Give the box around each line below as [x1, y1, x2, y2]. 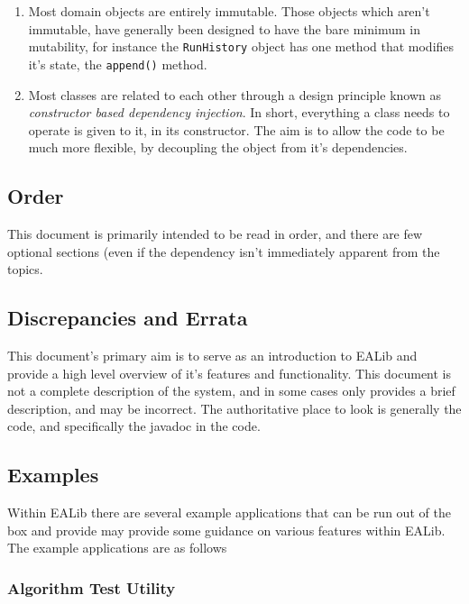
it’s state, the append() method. [28, 54, 207, 73]
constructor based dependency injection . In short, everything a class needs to [28, 103, 450, 122]
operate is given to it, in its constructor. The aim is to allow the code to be [28, 120, 445, 139]
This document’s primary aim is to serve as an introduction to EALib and [7, 346, 418, 365]
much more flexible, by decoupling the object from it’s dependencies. [28, 138, 408, 157]
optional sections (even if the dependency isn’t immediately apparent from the [7, 242, 440, 261]
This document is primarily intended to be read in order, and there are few [7, 224, 423, 243]
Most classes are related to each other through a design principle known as [28, 85, 441, 104]
